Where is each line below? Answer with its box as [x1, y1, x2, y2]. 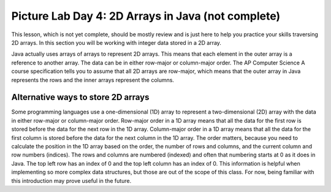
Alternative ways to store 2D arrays [11, 92, 150, 102]
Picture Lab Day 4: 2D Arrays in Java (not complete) [11, 9, 281, 23]
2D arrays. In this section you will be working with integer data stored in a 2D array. [11, 39, 222, 46]
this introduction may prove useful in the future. [11, 177, 132, 184]
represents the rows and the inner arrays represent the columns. [11, 76, 175, 83]
